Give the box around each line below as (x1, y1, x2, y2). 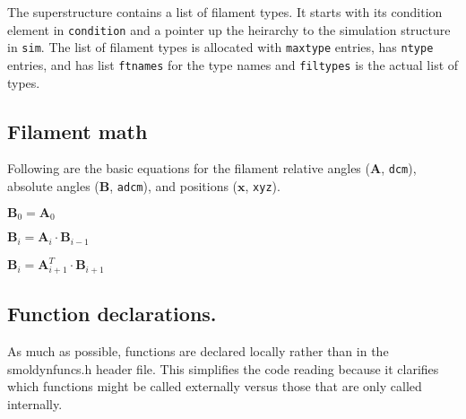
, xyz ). (245, 177, 280, 196)
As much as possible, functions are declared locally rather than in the (7, 342, 389, 361)
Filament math (7, 117, 148, 144)
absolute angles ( (7, 177, 99, 196)
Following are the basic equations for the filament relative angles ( (7, 159, 370, 178)
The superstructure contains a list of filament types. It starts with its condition (7, 3, 443, 21)
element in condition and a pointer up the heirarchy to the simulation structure (7, 20, 451, 39)
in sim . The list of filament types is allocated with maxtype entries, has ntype (7, 38, 434, 57)
